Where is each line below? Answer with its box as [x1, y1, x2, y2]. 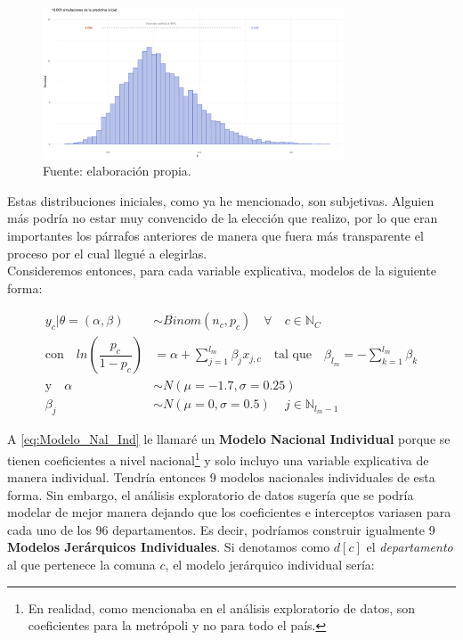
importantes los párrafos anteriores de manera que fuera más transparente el [7, 226, 424, 244]
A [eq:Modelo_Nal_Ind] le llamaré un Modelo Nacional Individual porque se [7, 430, 451, 448]
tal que [273, 349, 313, 362]
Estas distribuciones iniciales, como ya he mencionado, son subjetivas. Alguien [7, 191, 435, 209]
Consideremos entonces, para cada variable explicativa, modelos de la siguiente [7, 261, 436, 280]
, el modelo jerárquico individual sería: [165, 555, 375, 574]
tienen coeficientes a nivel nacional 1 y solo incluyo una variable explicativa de [7, 447, 429, 469]
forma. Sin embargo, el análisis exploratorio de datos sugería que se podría [7, 485, 414, 504]
